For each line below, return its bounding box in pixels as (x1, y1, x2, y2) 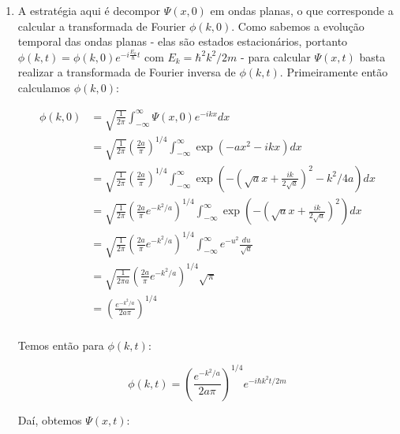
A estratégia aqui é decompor (17, 2, 160, 18)
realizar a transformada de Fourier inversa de (17, 64, 236, 80)
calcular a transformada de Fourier (17, 17, 186, 34)
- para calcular (241, 48, 311, 65)
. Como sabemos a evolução (231, 17, 364, 34)
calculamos (17, 79, 70, 95)
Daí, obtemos (17, 411, 82, 428)
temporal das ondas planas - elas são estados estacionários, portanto (17, 33, 348, 50)
